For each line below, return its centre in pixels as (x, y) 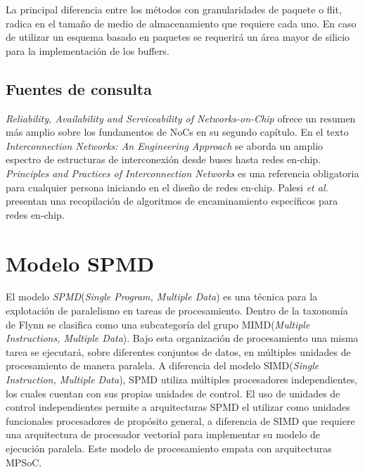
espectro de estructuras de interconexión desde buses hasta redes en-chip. (163, 159)
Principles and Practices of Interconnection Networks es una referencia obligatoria (182, 173)
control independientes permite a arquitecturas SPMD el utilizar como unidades (178, 407)
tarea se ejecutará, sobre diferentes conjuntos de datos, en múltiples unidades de (178, 351)
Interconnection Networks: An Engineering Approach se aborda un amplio (165, 145)
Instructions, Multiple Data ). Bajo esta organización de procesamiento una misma (182, 338)
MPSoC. (24, 462)
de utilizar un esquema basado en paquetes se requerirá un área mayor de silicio (178, 37)
